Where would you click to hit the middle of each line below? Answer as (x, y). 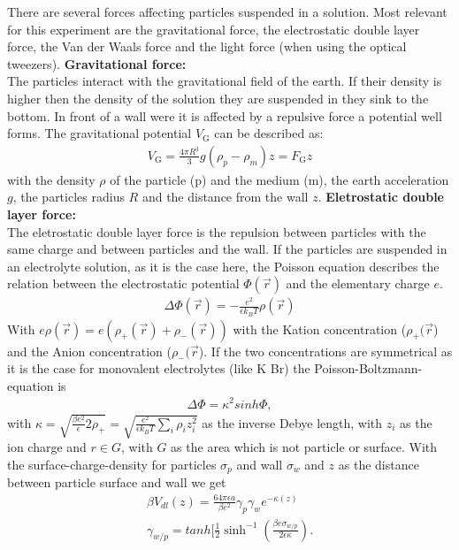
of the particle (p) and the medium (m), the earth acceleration (279, 179)
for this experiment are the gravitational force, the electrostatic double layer (214, 29)
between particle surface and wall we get (117, 482)
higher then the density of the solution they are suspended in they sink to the (218, 98)
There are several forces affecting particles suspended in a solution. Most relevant (227, 11)
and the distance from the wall (225, 197)
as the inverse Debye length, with (292, 422)
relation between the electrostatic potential (123, 283)
